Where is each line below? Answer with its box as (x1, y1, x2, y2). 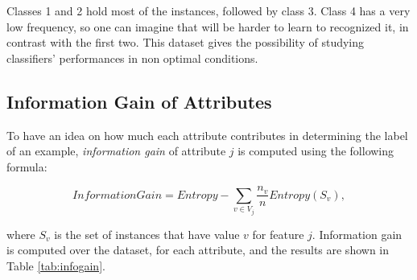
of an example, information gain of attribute (6, 142, 226, 159)
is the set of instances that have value (54, 225, 240, 242)
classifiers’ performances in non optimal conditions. (6, 49, 258, 66)
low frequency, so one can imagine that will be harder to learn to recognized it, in (6, 18, 409, 35)
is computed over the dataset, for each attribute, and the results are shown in (6, 241, 390, 258)
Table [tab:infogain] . (6, 257, 105, 274)
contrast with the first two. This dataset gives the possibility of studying (6, 34, 365, 51)
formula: (6, 158, 47, 175)
